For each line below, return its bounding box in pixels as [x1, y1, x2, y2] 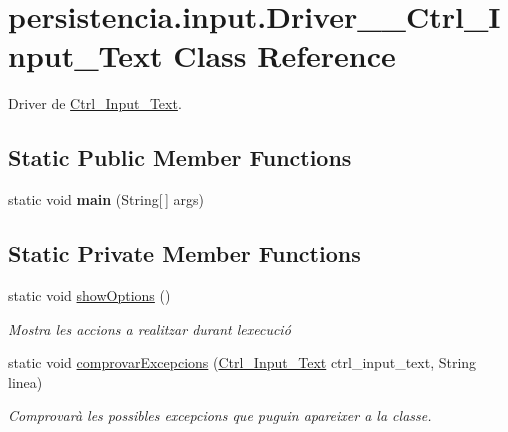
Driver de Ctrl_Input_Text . [8, 93, 182, 114]
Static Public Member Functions [8, 142, 352, 173]
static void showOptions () [8, 284, 171, 305]
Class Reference [173, 35, 396, 76]
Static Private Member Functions [8, 238, 361, 269]
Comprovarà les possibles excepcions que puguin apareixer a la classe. [8, 405, 432, 426]
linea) [8, 371, 43, 392]
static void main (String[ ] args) [8, 189, 204, 210]
